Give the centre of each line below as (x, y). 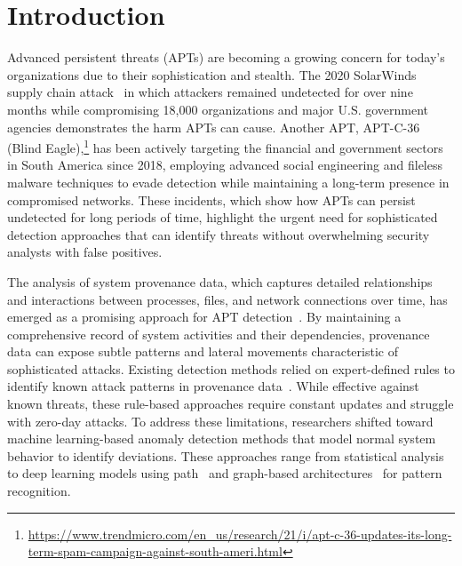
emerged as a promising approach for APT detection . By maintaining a (204, 317)
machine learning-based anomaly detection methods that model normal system (222, 438)
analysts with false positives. (85, 252)
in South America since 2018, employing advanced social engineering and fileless (225, 165)
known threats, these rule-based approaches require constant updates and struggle (231, 404)
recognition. (39, 491)
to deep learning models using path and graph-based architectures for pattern (225, 473)
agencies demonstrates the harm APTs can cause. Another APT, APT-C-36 (214, 127)
